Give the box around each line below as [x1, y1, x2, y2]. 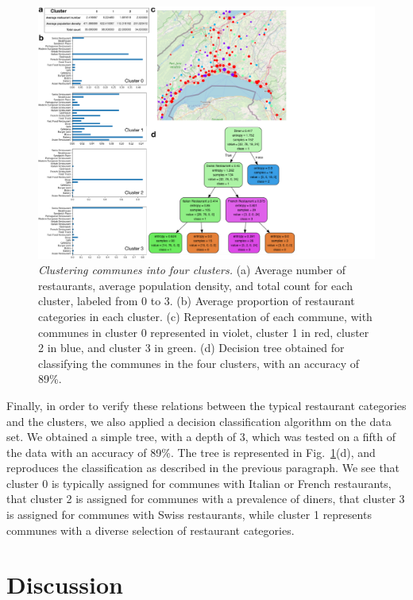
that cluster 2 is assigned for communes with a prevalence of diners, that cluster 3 [6, 490, 405, 507]
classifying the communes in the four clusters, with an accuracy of [38, 354, 360, 371]
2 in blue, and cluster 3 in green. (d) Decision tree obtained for [38, 339, 345, 356]
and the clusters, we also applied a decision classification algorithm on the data [6, 412, 392, 429]
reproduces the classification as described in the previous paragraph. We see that [6, 459, 400, 476]
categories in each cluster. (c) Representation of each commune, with [38, 308, 372, 324]
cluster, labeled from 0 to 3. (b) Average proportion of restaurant [38, 292, 355, 309]
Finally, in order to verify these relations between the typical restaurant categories [6, 397, 407, 413]
